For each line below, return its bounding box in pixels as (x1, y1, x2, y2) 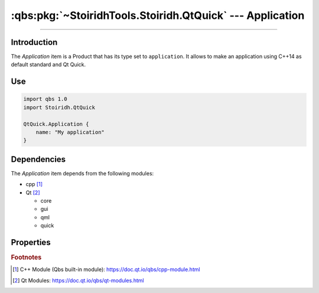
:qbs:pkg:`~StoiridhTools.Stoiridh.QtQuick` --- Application (11, 9, 305, 22)
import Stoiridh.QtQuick (23, 104, 96, 110)
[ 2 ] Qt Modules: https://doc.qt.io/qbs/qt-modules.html (12, 276, 144, 284)
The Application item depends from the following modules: (11, 170, 154, 177)
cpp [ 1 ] (25, 181, 43, 188)
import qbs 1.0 (23, 96, 67, 103)
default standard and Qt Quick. (11, 61, 86, 68)
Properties (11, 237, 51, 248)
